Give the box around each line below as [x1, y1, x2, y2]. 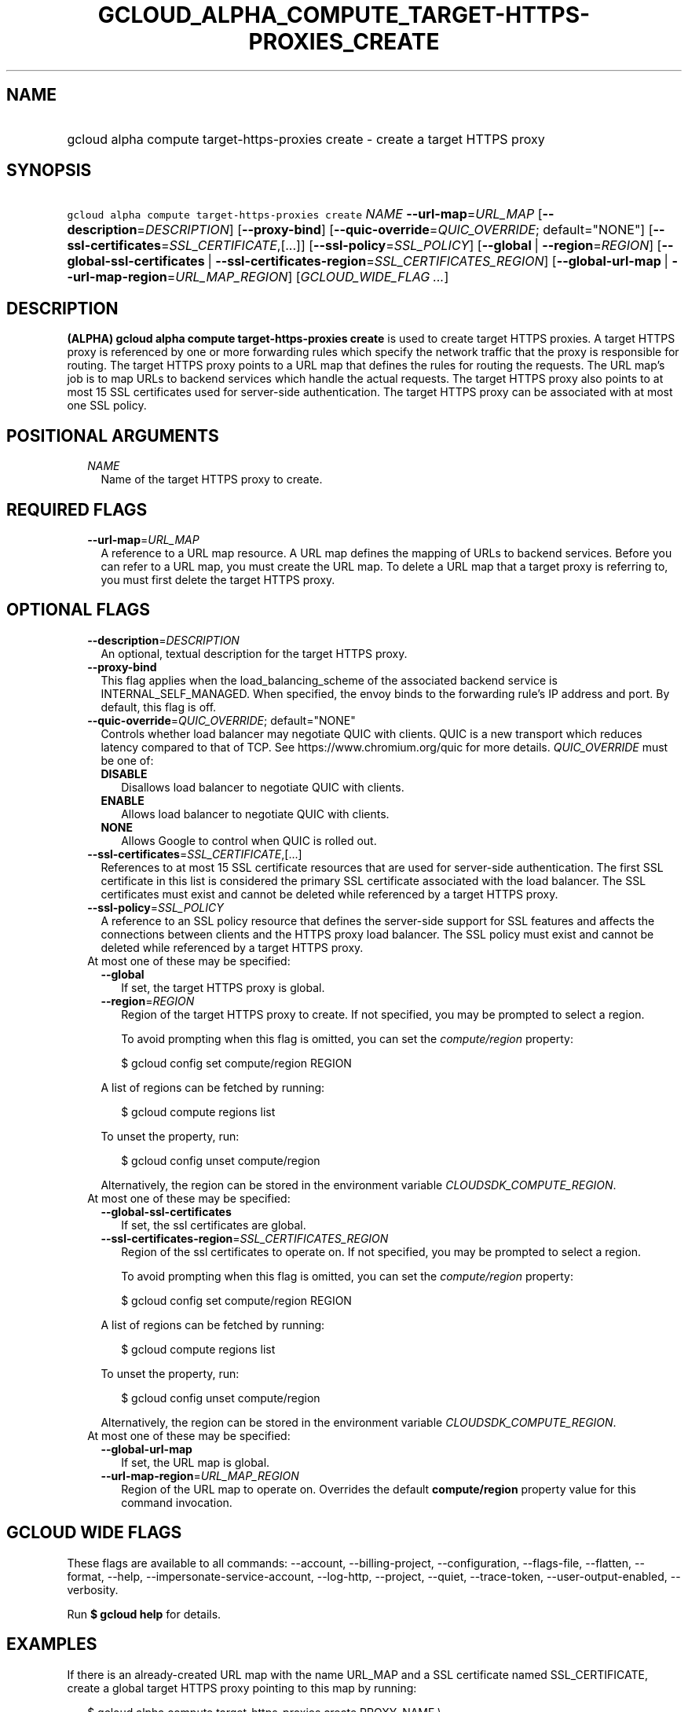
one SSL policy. [67, 399, 147, 413]
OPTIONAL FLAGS [6, 600, 150, 620]
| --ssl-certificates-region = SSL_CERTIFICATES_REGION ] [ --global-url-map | [207, 253, 668, 270]
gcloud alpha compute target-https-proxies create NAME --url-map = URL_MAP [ [67, 206, 543, 222]
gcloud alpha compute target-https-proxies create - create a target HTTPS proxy [67, 130, 545, 147]
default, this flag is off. [101, 700, 217, 714]
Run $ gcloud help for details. [67, 1607, 221, 1621]
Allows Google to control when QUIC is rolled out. [121, 833, 377, 847]
